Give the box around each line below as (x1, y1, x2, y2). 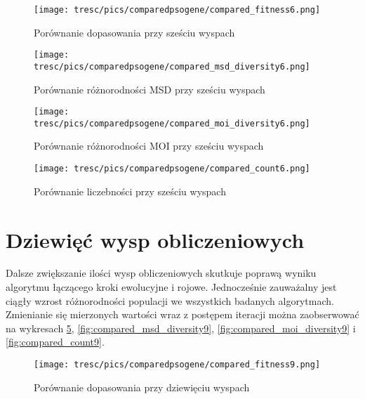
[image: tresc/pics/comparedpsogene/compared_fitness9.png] (34, 360, 321, 369)
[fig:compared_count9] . (6, 334, 105, 349)
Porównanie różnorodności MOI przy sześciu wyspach (34, 138, 264, 153)
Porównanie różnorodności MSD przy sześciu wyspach (34, 81, 265, 96)
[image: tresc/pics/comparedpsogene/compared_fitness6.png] (34, 5, 321, 15)
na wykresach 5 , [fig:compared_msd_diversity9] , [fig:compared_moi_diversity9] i (6, 320, 356, 335)
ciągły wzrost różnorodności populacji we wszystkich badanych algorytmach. (6, 293, 334, 308)
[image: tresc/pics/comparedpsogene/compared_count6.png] (34, 164, 310, 174)
